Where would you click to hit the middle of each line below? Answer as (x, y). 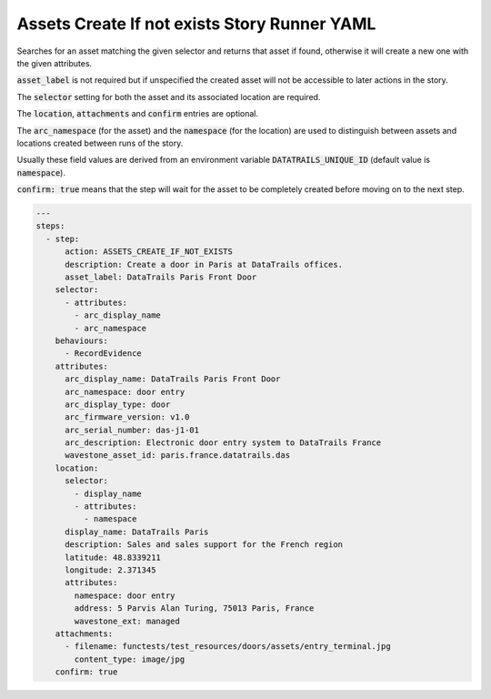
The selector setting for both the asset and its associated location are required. (169, 96)
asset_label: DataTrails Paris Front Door (161, 277)
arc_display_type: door (118, 404)
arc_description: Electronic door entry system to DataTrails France (223, 443)
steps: (50, 226)
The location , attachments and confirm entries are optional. (138, 114)
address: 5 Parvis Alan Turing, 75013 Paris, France (194, 608)
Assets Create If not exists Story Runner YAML (196, 24)
